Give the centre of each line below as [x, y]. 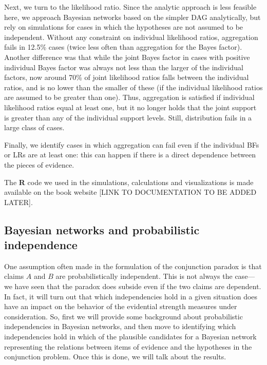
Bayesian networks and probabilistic [102, 229]
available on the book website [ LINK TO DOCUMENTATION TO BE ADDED [130, 192]
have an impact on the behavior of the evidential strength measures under [121, 306]
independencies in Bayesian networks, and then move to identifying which [120, 326]
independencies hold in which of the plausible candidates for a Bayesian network [130, 337]
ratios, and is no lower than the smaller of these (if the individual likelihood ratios [133, 87]
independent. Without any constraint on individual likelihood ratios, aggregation [131, 37]
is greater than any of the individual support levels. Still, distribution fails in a [128, 117]
